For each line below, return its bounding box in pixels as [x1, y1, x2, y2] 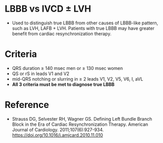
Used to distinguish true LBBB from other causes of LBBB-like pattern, [12, 20, 158, 26]
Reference [5, 99, 49, 111]
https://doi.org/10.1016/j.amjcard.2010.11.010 [12, 132, 103, 138]
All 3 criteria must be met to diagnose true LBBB [12, 81, 115, 87]
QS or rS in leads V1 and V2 [12, 70, 70, 77]
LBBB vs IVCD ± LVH [5, 3, 91, 15]
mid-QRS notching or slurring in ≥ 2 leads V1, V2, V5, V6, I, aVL [12, 76, 143, 82]
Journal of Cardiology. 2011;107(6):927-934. [12, 126, 104, 132]
